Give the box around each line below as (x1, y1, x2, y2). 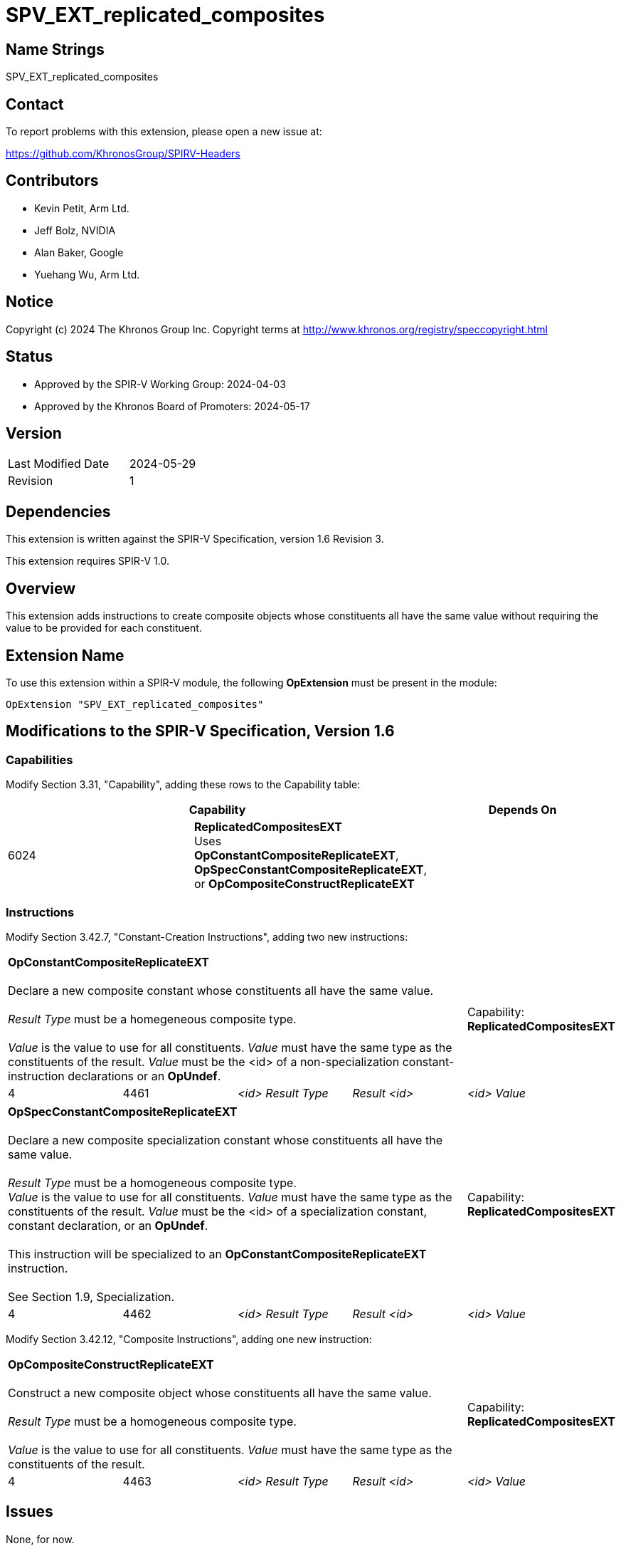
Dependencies (6, 502, 111, 521)
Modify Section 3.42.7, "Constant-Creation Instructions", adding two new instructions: (6, 930, 408, 943)
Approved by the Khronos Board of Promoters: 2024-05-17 (34, 399, 310, 412)
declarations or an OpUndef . (68, 1068, 221, 1083)
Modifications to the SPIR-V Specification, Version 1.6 (6, 722, 395, 741)
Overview (6, 579, 76, 597)
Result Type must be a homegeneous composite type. (8, 1011, 297, 1026)
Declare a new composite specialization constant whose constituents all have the (8, 1132, 442, 1147)
